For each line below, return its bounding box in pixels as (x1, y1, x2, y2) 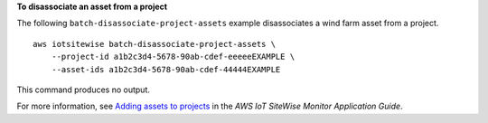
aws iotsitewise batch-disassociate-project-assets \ (33, 39, 276, 49)
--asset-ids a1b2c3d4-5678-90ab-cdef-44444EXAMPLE (51, 64, 281, 74)
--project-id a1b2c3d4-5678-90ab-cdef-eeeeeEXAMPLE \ (51, 52, 296, 62)
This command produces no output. (16, 84, 151, 95)
